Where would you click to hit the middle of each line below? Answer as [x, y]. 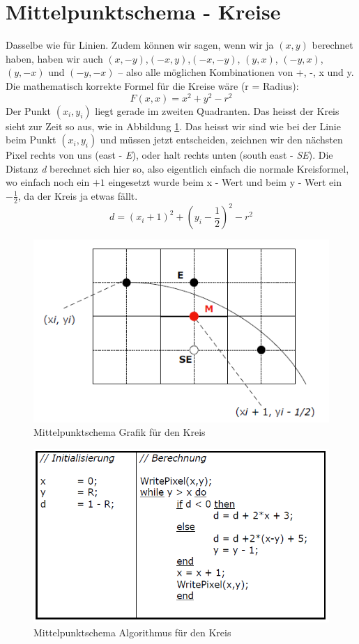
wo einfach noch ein [48, 182]
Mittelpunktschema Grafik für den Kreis [120, 432]
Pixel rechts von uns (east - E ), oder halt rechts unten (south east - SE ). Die [169, 155]
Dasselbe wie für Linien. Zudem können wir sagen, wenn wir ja [140, 45]
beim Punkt [31, 140]
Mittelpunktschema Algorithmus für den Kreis [132, 632]
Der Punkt [29, 110]
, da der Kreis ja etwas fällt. [78, 195]
